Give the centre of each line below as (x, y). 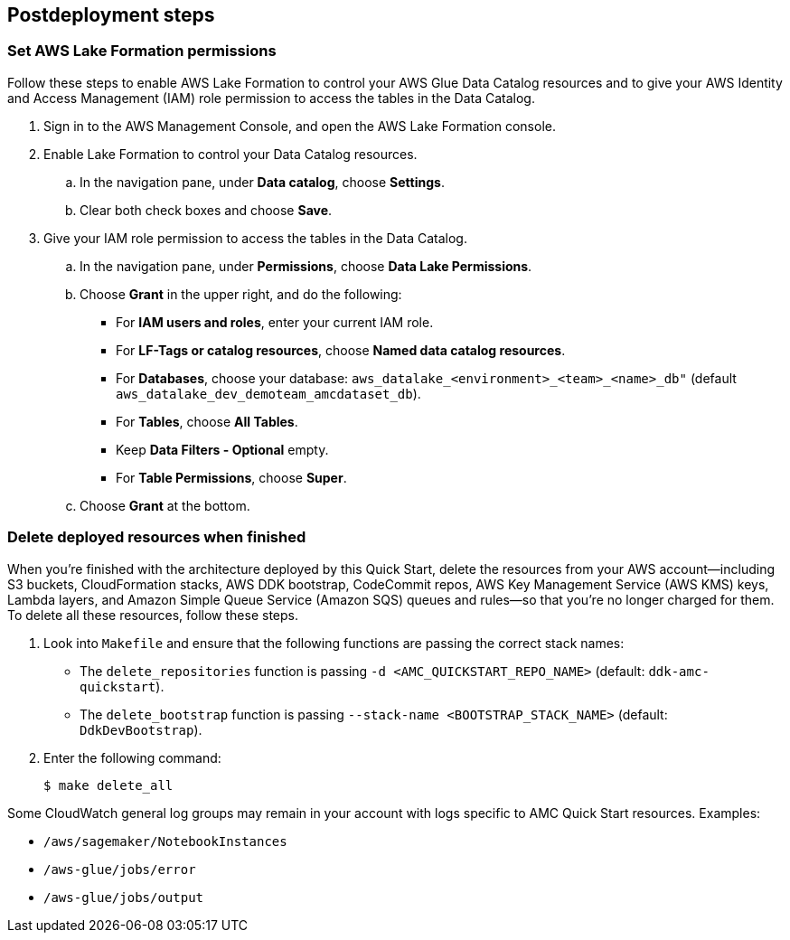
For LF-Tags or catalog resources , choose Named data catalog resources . (341, 350)
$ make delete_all (108, 785)
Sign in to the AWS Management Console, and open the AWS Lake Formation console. (300, 126)
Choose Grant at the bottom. (165, 505)
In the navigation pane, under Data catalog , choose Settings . (262, 182)
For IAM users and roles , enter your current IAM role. (275, 322)
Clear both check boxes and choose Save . (206, 210)
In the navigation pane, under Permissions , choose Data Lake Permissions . (306, 266)
